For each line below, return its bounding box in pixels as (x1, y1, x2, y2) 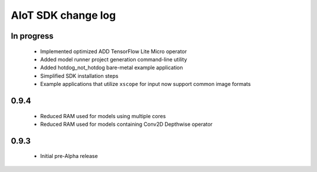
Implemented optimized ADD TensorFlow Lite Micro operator (40, 47, 187, 55)
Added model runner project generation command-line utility (40, 56, 187, 63)
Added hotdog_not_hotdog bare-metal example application (40, 64, 183, 71)
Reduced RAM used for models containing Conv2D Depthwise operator (40, 121, 213, 128)
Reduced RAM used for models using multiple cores (40, 112, 166, 119)
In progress (11, 31, 54, 41)
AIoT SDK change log (11, 9, 116, 22)
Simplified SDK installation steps (40, 72, 119, 79)
